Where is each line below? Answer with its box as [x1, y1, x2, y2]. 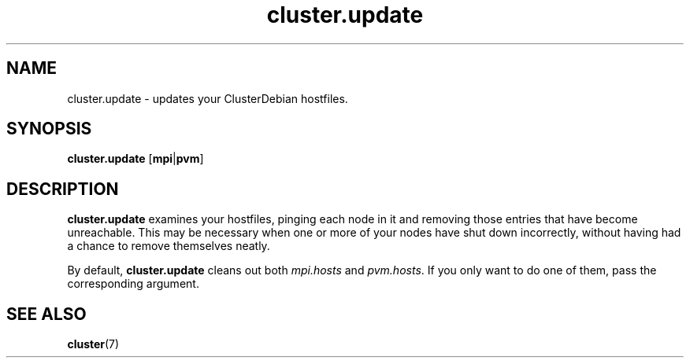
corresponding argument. [67, 277, 199, 291]
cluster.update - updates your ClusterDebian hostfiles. [67, 91, 348, 105]
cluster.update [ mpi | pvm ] [67, 152, 204, 166]
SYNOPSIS [6, 119, 92, 139]
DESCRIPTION [6, 178, 119, 199]
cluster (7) [67, 337, 120, 351]
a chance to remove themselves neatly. [67, 239, 270, 253]
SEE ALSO [6, 303, 87, 324]
